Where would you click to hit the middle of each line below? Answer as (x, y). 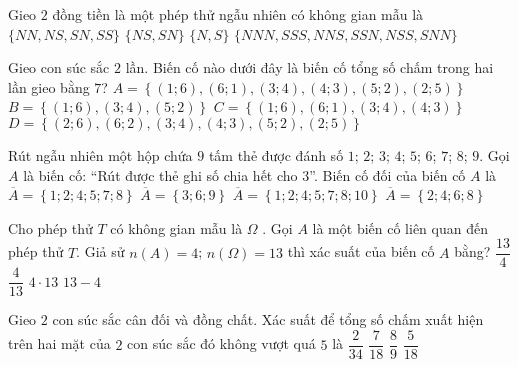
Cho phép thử (50, 227)
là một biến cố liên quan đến (400, 227)
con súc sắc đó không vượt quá (221, 343)
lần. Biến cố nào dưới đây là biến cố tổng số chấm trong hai (309, 67)
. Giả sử (100, 251)
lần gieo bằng (49, 86)
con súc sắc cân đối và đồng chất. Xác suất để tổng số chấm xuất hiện (268, 319)
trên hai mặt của (59, 343)
